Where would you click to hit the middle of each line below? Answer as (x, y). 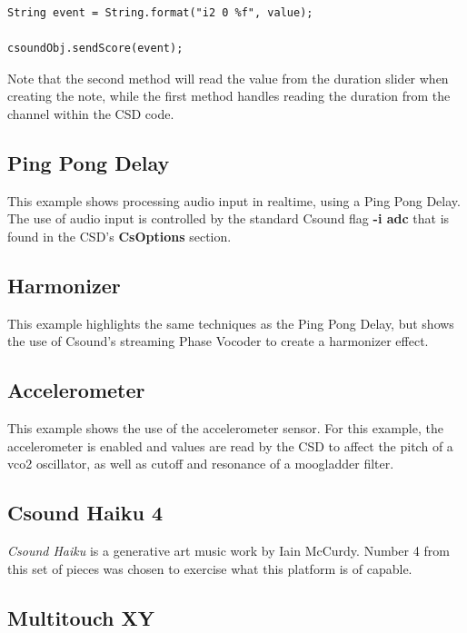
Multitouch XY (81, 617)
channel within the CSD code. (91, 113)
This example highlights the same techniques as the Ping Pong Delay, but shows (231, 323)
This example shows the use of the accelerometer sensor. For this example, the (225, 428)
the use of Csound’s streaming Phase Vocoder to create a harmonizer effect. (218, 341)
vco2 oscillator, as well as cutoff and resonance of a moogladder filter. (201, 464)
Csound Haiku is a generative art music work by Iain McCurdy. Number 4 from (229, 551)
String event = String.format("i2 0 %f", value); (160, 13)
